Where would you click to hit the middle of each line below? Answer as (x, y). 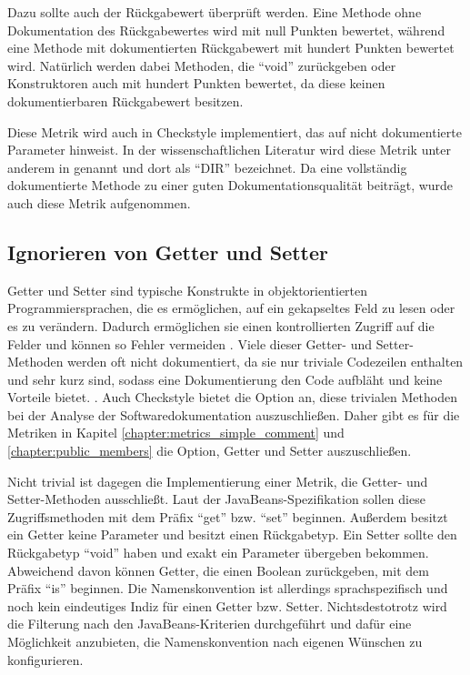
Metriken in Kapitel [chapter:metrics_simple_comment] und (176, 433)
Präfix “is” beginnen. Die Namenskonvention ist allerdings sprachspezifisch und (228, 588)
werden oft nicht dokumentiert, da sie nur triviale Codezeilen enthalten (265, 362)
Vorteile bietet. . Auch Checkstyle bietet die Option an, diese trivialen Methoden (232, 397)
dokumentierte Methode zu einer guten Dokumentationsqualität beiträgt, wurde (230, 185)
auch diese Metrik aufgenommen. (99, 202)
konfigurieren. (45, 659)
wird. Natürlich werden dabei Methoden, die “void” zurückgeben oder (202, 65)
